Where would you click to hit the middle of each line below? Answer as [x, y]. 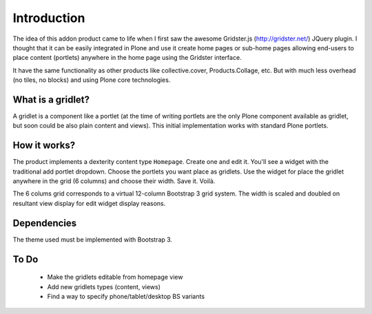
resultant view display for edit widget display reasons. [89, 203]
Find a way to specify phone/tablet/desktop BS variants [126, 296]
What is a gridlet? [51, 100]
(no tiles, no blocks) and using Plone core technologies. [92, 80]
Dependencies [45, 223]
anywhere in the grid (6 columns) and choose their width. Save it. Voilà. [114, 181]
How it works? [44, 146]
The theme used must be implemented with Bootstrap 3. [92, 239]
